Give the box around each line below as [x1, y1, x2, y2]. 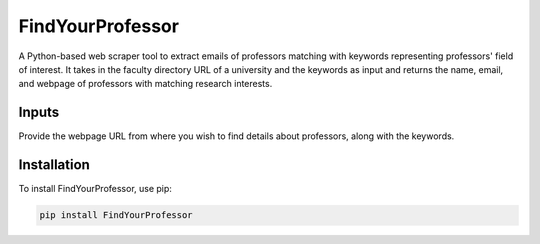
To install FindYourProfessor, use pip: [18, 183, 172, 195]
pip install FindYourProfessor [39, 210, 194, 221]
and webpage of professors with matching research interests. [18, 78, 273, 90]
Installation [18, 156, 90, 174]
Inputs [18, 104, 60, 121]
